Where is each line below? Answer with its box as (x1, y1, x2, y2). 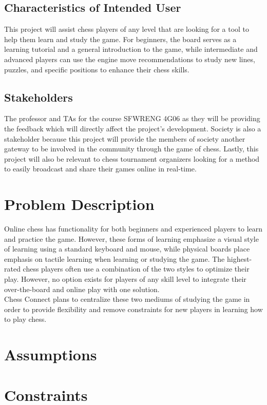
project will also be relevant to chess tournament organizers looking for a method (4, 153, 260, 164)
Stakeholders (4, 89, 73, 105)
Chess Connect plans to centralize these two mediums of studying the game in (4, 294, 250, 304)
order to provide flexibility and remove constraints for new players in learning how (4, 303, 263, 314)
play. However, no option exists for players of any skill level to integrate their (4, 274, 246, 284)
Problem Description (4, 194, 155, 215)
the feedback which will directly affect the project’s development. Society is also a (4, 123, 261, 133)
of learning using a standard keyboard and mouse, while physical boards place (4, 243, 250, 254)
